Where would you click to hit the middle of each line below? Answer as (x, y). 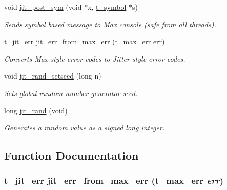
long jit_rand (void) (36, 110)
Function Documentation (71, 155)
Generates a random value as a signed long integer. (85, 128)
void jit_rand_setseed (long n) (53, 76)
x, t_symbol (107, 7)
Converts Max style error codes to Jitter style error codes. (95, 58)
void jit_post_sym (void (43, 7)
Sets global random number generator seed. (71, 93)
